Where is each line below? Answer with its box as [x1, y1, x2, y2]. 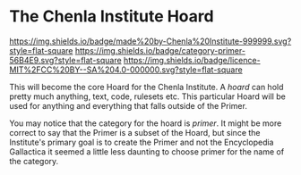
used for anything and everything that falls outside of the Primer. [9, 100, 248, 111]
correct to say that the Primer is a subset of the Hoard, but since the [9, 127, 262, 137]
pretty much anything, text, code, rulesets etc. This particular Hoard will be [9, 91, 287, 102]
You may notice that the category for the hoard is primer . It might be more [9, 118, 282, 129]
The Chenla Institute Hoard [9, 6, 214, 27]
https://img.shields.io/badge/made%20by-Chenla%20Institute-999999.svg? [9, 36, 292, 46]
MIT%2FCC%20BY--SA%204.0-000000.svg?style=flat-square [9, 64, 244, 75]
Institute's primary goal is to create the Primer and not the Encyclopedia [9, 137, 274, 147]
